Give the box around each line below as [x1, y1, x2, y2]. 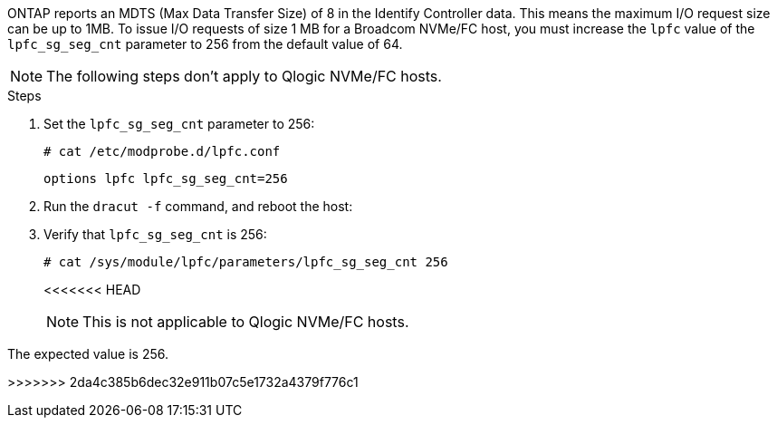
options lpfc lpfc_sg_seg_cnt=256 [43, 171, 288, 186]
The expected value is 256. [7, 346, 168, 362]
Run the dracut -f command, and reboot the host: [43, 198, 353, 214]
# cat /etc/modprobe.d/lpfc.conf [43, 144, 281, 159]
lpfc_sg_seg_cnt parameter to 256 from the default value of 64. [7, 36, 403, 52]
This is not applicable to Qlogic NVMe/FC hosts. [82, 313, 409, 331]
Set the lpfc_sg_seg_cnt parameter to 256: [43, 116, 315, 131]
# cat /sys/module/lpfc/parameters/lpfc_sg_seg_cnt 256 [43, 255, 448, 269]
